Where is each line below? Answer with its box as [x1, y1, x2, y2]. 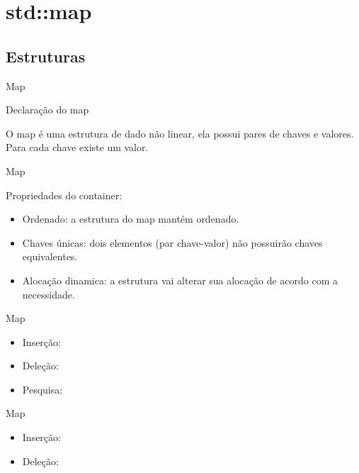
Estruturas [6, 45, 86, 67]
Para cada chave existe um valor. [6, 140, 149, 155]
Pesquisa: [22, 382, 63, 396]
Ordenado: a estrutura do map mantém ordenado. [22, 211, 239, 226]
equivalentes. [22, 249, 78, 264]
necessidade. [22, 286, 75, 301]
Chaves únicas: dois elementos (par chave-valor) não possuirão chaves [22, 235, 323, 250]
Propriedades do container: [6, 187, 122, 202]
